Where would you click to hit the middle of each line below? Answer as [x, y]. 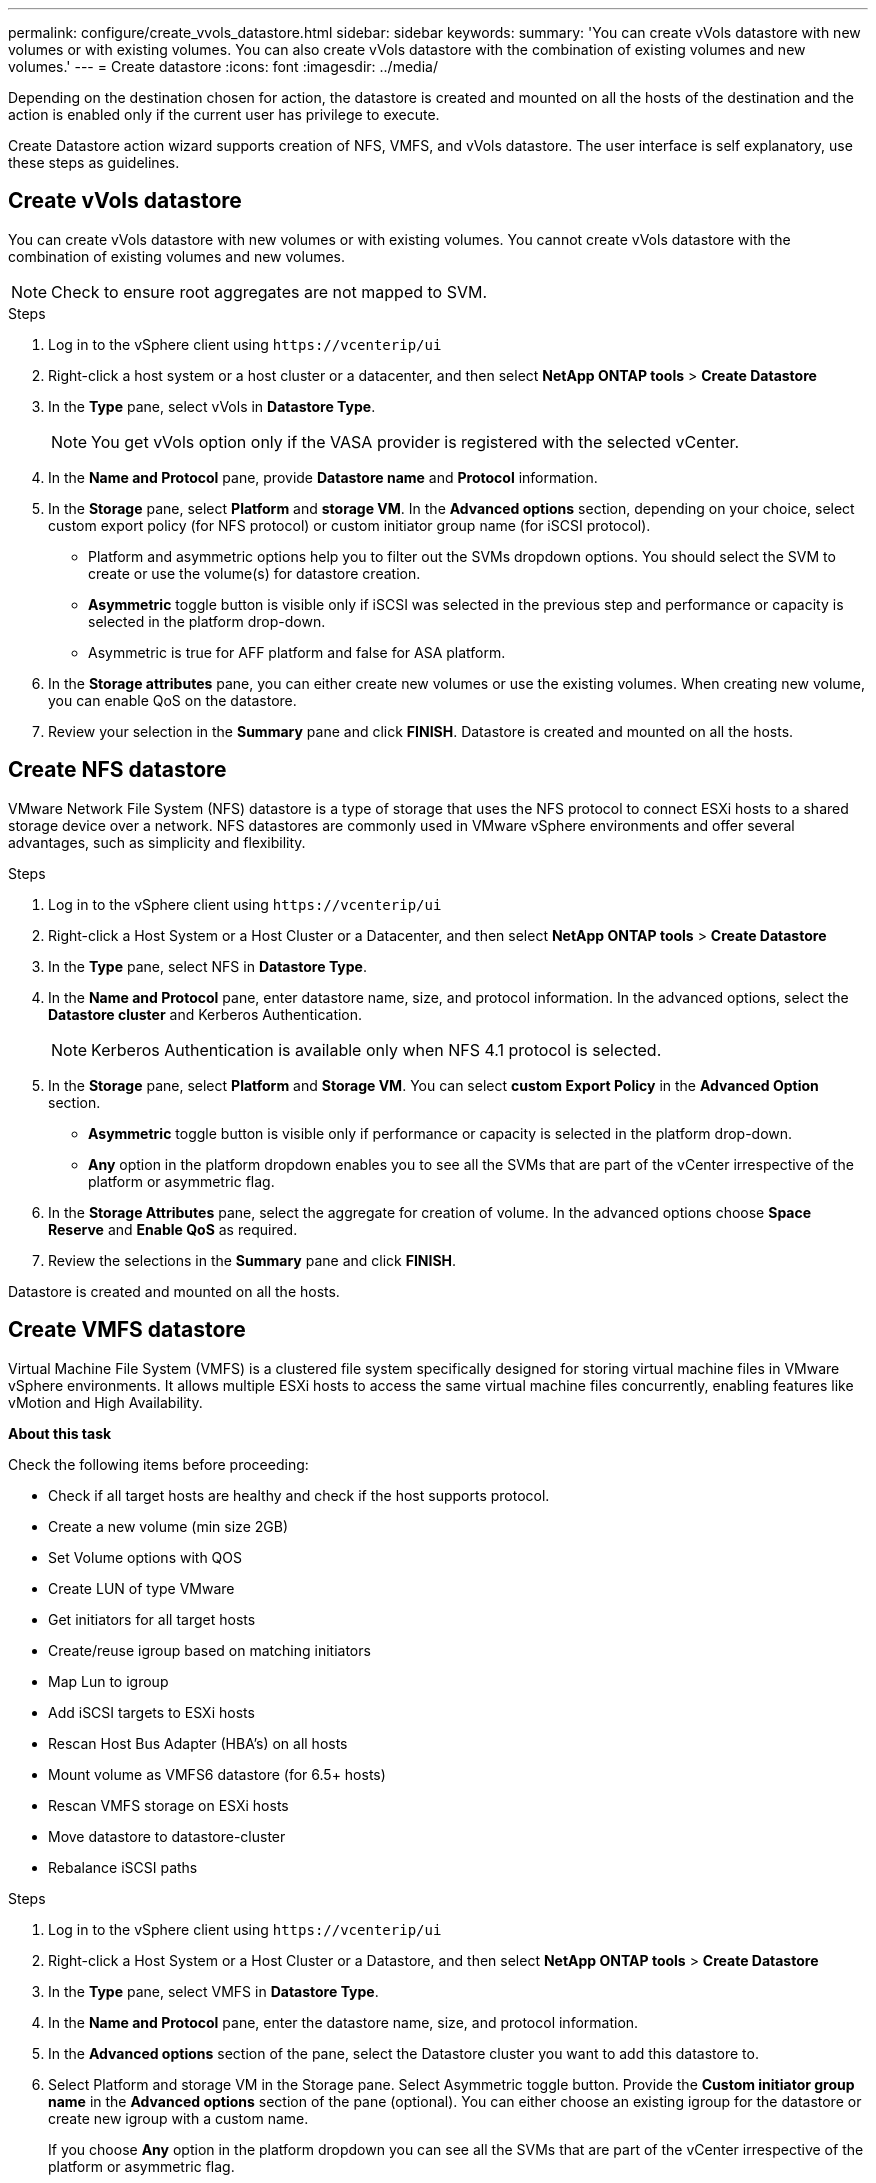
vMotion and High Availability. [105, 1402]
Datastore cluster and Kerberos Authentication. [205, 1014]
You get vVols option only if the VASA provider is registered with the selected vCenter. [415, 441]
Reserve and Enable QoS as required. [173, 1229]
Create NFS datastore [117, 770]
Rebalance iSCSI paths [123, 1867]
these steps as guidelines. [94, 162]
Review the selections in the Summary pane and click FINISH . [252, 1260]
